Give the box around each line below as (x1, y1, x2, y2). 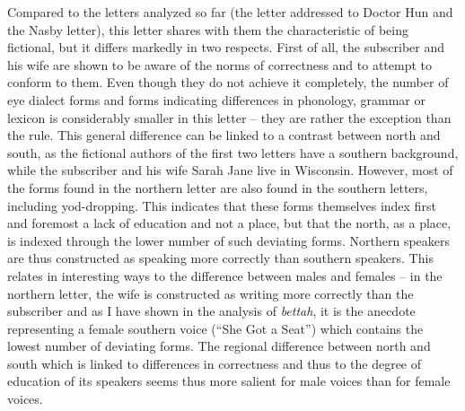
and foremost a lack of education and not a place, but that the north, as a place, (7, 214, 452, 232)
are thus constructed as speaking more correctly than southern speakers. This (7, 249, 434, 267)
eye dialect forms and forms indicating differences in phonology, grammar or (7, 90, 426, 109)
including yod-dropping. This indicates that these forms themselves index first (7, 196, 436, 214)
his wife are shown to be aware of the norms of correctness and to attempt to (7, 55, 433, 74)
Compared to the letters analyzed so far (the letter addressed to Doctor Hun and (7, 3, 453, 21)
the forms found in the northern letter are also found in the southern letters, (7, 178, 428, 197)
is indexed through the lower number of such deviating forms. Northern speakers (7, 231, 451, 249)
